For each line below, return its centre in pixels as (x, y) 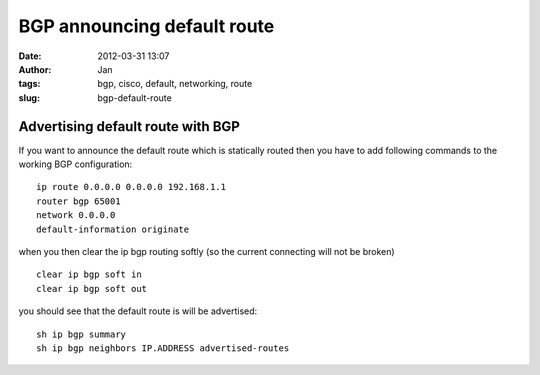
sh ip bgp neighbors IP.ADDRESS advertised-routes (163, 348)
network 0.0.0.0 (76, 215)
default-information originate (113, 229)
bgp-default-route (134, 97)
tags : (29, 84)
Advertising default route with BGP (129, 126)
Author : (35, 69)
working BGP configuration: (75, 164)
